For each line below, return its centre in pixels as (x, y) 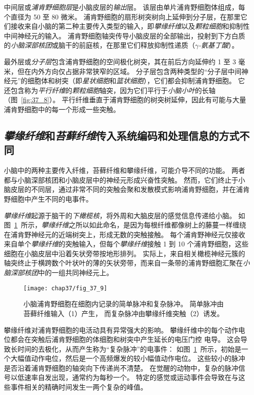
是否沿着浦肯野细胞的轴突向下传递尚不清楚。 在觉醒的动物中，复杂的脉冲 (121, 367)
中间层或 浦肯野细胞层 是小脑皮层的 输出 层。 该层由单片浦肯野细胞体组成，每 (125, 7)
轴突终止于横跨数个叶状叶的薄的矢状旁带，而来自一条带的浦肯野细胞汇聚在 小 (127, 263)
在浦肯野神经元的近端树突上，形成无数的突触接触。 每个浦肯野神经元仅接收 (125, 234)
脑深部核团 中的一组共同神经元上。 (59, 273)
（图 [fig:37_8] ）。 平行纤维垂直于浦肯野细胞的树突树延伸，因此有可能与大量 (125, 100)
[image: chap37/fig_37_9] (65, 288)
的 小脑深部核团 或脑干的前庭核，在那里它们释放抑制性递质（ (99, 45)
